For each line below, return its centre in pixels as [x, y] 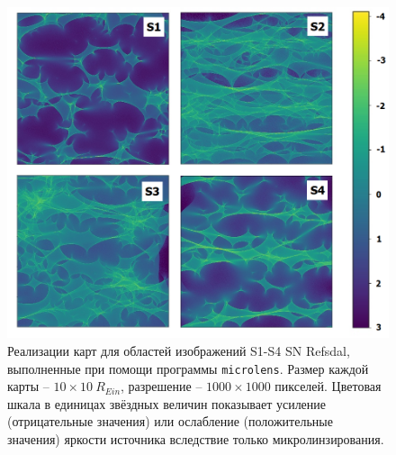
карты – [28, 386]
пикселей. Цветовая [328, 386]
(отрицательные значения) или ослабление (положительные [170, 421]
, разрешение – [162, 386]
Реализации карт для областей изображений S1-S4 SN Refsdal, [179, 351]
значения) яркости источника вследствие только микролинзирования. [196, 439]
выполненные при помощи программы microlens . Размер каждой [188, 368]
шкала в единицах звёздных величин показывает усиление [167, 403]
